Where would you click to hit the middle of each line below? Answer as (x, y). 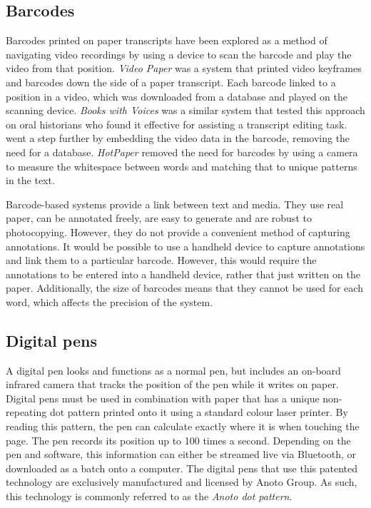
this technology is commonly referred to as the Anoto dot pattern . (149, 496)
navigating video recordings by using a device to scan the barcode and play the (179, 54)
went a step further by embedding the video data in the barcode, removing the (178, 138)
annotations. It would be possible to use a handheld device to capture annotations (185, 246)
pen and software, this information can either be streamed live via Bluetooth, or (181, 454)
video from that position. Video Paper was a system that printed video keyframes (184, 68)
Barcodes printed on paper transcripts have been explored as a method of (167, 40)
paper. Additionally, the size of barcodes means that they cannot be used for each (184, 288)
